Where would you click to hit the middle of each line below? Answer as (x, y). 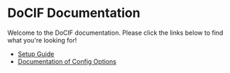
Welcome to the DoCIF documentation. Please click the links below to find (115, 33)
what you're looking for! (42, 40)
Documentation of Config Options (67, 61)
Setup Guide (36, 54)
